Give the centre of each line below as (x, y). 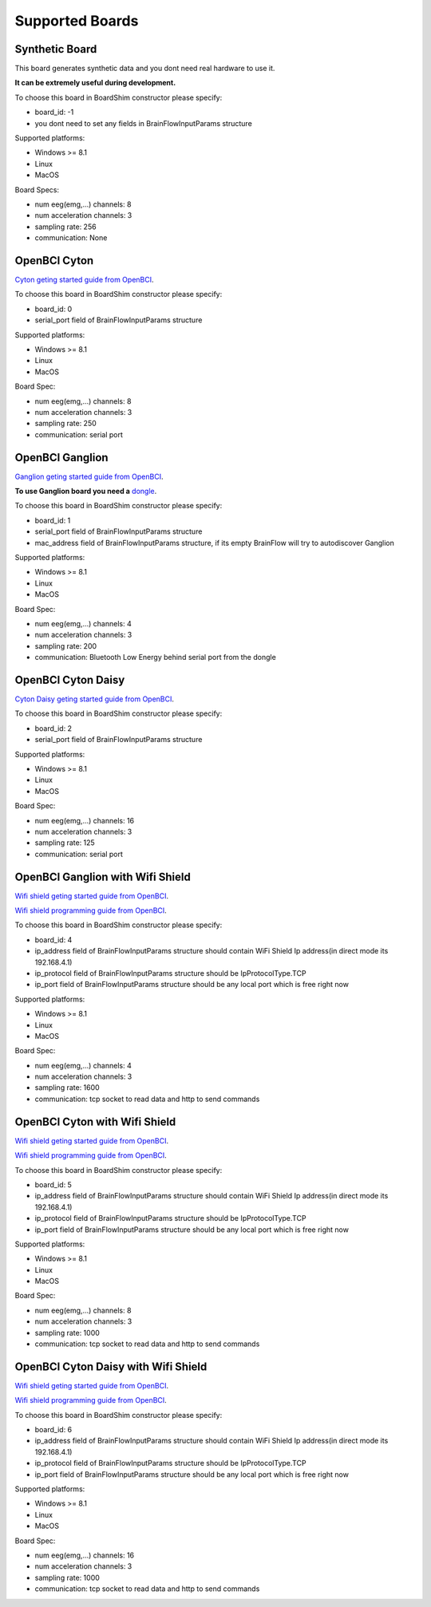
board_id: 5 (53, 1184)
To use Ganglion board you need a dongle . (86, 492)
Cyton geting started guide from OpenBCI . (85, 280)
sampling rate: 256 (65, 227)
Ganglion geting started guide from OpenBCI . (89, 476)
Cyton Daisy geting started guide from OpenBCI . (95, 699)
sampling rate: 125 (65, 843)
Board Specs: (37, 190)
